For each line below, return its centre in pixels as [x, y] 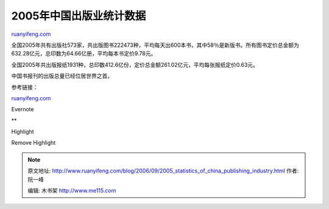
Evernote [23, 109]
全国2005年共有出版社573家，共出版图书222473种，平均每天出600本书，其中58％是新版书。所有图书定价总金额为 [155, 45]
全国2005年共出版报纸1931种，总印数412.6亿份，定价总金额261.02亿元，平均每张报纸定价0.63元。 [135, 64]
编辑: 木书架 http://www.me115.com [72, 191]
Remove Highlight [34, 143]
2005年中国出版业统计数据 [79, 16]
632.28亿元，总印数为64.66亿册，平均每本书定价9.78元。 [84, 53]
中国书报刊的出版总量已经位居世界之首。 [62, 76]
